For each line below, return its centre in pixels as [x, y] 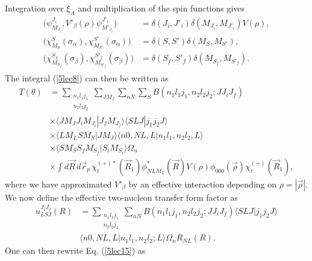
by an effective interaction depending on [203, 184]
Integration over [34, 8]
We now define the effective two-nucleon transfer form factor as [121, 197]
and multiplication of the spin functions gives [161, 8]
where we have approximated [58, 184]
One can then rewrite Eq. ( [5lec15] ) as [75, 250]
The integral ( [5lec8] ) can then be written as [87, 78]
